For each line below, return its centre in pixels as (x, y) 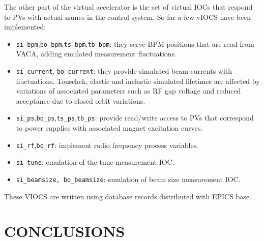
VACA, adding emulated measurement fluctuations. (96, 54)
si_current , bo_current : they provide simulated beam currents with (124, 71)
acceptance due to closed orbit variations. (81, 100)
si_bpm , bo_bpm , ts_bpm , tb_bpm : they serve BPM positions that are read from (135, 43)
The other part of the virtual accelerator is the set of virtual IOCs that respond (128, 7)
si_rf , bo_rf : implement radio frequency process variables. (107, 145)
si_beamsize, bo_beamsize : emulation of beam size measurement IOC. (128, 179)
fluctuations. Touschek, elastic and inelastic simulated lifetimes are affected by (138, 81)
